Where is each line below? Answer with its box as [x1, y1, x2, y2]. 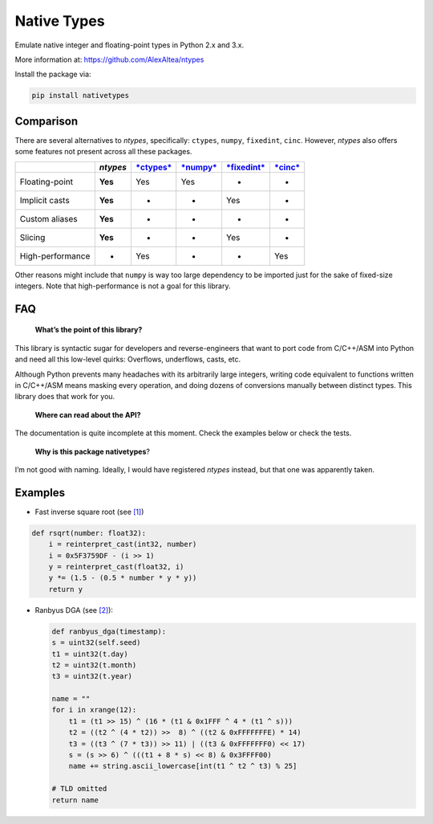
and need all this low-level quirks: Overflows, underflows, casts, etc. [14, 354, 241, 365]
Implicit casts [19, 194, 70, 206]
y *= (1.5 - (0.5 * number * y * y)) [48, 573, 197, 582]
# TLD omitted [51, 784, 107, 793]
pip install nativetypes [31, 91, 130, 100]
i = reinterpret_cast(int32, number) [48, 540, 197, 549]
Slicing [19, 231, 46, 243]
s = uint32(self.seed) [51, 638, 141, 647]
